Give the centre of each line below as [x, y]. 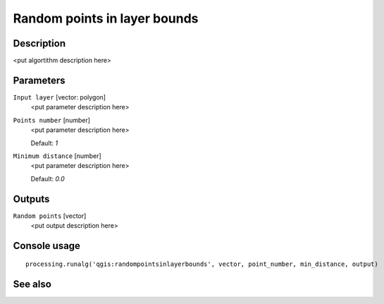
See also [32, 285]
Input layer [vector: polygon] [59, 97]
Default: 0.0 [48, 178]
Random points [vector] [50, 216]
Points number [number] [52, 120]
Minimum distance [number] [57, 156]
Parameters [39, 80]
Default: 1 [44, 143]
